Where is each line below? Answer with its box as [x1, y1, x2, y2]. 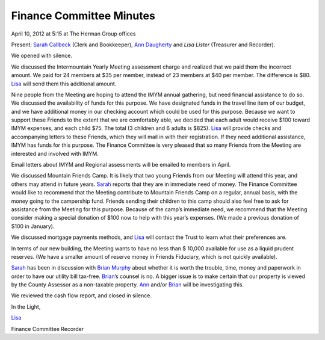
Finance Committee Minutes [11, 9, 156, 22]
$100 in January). [11, 223, 55, 230]
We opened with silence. [11, 52, 72, 60]
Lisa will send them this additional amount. [11, 80, 117, 87]
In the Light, [11, 303, 41, 310]
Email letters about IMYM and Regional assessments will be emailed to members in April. [11, 161, 231, 168]
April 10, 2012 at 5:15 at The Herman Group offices [11, 30, 136, 37]
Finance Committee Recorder [11, 325, 84, 332]
